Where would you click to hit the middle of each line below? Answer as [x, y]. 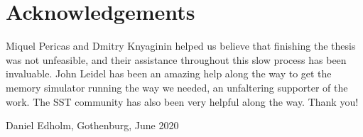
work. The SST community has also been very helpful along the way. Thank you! [182, 101]
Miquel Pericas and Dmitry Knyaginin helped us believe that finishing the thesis [181, 46]
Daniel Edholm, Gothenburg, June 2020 [92, 125]
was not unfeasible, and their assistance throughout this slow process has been [176, 59]
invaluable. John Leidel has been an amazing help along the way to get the [169, 73]
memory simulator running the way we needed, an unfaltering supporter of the [177, 87]
